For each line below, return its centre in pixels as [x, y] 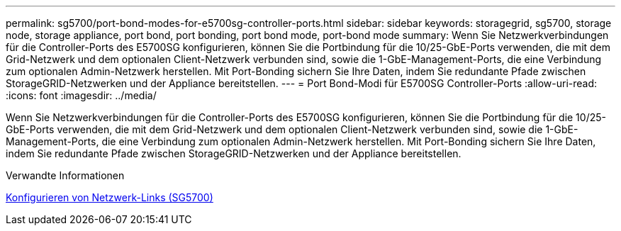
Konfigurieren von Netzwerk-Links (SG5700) [110, 197]
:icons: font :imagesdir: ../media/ [81, 95]
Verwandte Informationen [65, 175]
